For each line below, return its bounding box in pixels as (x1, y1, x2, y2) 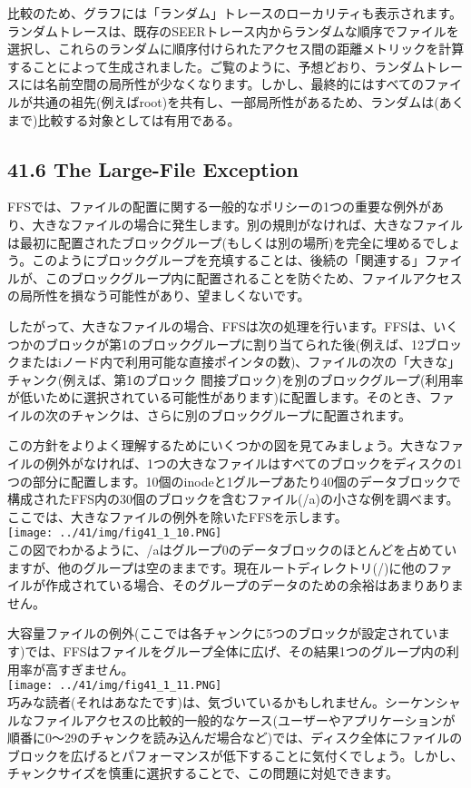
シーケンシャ (385, 692, 461, 711)
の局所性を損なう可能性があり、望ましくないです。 (7, 286, 310, 305)
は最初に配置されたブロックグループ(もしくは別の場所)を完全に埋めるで (7, 232, 436, 251)
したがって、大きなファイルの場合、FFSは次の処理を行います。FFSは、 (7, 316, 434, 335)
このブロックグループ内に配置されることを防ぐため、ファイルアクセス (44, 268, 463, 287)
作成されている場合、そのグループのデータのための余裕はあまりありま (44, 576, 464, 595)
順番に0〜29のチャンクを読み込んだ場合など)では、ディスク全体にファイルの (7, 728, 463, 747)
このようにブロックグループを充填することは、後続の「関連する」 (32, 251, 425, 270)
